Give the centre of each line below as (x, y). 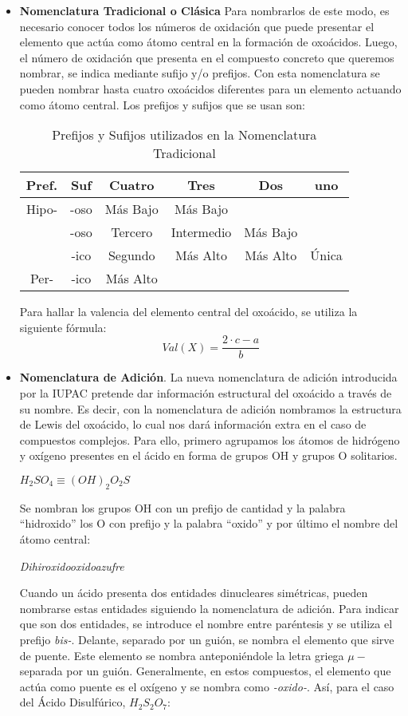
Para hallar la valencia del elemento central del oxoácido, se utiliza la (188, 312)
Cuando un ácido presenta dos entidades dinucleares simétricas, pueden (194, 593)
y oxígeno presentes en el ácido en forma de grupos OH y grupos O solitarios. (208, 455)
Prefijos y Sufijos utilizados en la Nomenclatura (184, 135)
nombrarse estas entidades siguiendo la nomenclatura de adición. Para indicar (209, 608)
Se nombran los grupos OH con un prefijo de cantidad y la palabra (182, 507)
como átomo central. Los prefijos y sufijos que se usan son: (162, 104)
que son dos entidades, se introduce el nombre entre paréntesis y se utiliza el (206, 624)
